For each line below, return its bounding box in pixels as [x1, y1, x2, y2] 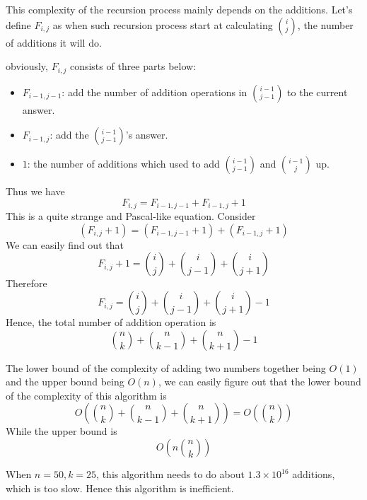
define [6, 17, 31, 32]
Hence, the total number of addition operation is [6, 315, 216, 330]
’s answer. [125, 127, 168, 142]
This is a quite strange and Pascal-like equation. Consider [6, 209, 256, 223]
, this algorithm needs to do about [96, 467, 245, 482]
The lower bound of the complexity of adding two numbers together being [6, 360, 326, 375]
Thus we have [6, 184, 65, 199]
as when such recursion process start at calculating [52, 17, 273, 32]
